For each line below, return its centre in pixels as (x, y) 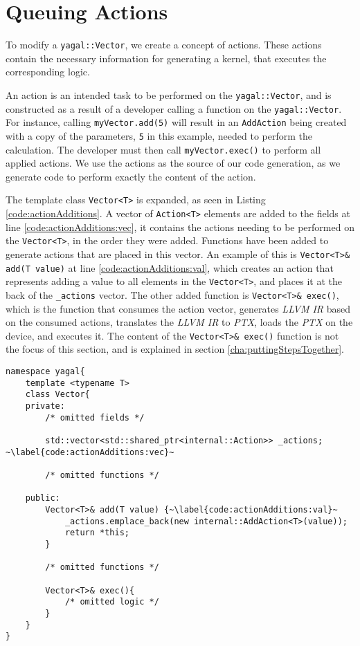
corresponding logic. (48, 72)
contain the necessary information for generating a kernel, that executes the (166, 58)
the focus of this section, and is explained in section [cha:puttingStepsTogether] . (175, 349)
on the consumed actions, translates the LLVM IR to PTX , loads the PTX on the (179, 322)
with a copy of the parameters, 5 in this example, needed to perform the (159, 135)
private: (45, 406)
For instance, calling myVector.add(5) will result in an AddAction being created (176, 122)
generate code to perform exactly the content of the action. (131, 176)
